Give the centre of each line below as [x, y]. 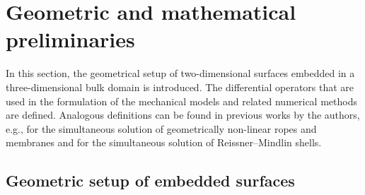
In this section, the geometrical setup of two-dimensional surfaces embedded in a [180, 73]
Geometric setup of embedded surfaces [150, 181]
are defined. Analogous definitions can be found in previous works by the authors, [183, 115]
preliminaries [70, 39]
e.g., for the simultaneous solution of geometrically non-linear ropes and [161, 128]
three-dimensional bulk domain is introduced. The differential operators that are [180, 87]
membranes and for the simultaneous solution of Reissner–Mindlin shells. [164, 142]
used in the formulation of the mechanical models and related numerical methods [181, 101]
